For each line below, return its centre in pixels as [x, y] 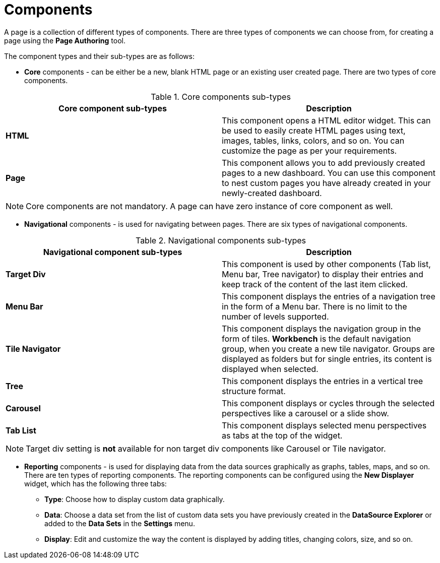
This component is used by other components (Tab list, [326, 264]
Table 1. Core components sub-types [221, 97]
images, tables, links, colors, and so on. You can [313, 140]
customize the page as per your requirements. [309, 150]
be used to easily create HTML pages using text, [314, 130]
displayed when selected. [270, 369]
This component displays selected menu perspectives [324, 425]
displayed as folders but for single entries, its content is [327, 359]
